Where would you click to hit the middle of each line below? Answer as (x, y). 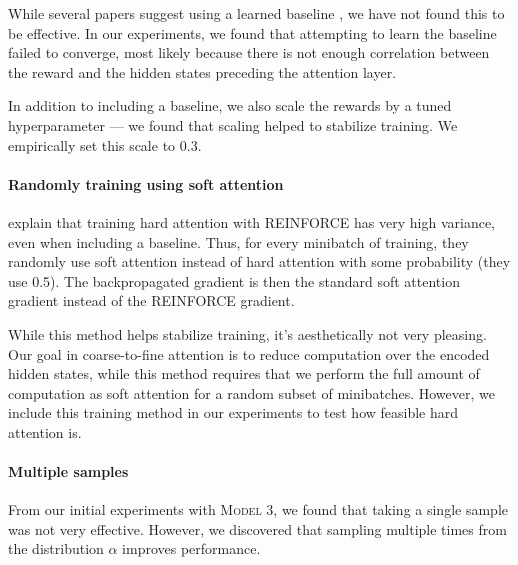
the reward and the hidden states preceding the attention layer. (202, 71)
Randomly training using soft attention (146, 183)
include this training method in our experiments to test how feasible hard (233, 412)
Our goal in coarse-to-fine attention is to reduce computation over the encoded (249, 353)
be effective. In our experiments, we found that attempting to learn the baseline (252, 32)
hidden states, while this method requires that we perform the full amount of (244, 373)
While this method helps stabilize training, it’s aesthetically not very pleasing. (247, 333)
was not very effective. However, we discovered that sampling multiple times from (257, 528)
